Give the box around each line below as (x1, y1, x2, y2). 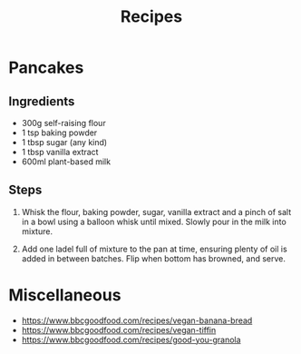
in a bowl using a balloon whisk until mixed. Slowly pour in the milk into (21, 216, 286, 227)
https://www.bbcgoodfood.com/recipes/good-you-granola (21, 334, 241, 345)
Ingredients (8, 93, 75, 109)
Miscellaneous (8, 285, 121, 305)
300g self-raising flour (21, 118, 106, 128)
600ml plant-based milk (21, 156, 111, 167)
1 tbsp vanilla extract (21, 147, 99, 157)
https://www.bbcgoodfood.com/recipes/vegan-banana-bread (21, 315, 253, 326)
